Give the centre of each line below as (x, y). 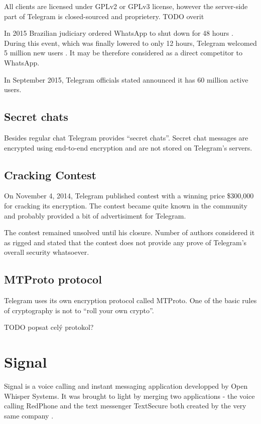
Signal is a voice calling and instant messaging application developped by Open (126, 386)
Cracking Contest (50, 174)
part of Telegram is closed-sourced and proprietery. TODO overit (104, 16)
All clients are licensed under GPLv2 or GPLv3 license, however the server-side (126, 6)
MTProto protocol (53, 279)
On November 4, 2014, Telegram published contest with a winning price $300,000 (129, 196)
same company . (29, 415)
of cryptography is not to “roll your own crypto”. (79, 310)
